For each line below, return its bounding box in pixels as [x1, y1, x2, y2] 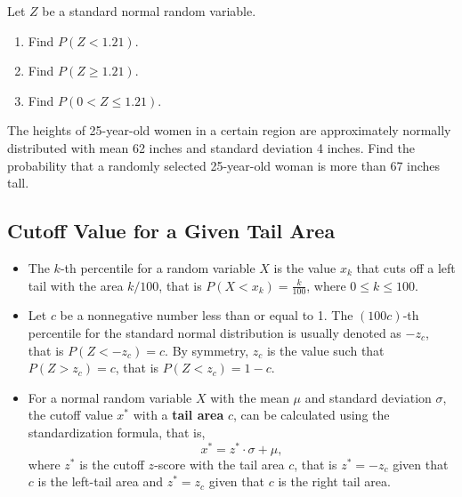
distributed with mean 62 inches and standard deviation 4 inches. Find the [7, 138, 415, 156]
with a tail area [133, 405, 224, 424]
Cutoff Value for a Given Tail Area [7, 217, 336, 244]
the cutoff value [28, 405, 113, 424]
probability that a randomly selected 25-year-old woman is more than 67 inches [7, 156, 441, 174]
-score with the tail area [154, 454, 285, 473]
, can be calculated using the [233, 405, 390, 424]
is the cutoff [79, 454, 144, 473]
